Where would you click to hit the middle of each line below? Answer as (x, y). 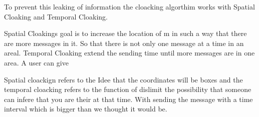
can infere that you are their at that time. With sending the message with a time (128, 99)
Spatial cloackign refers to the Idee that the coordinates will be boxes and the (123, 79)
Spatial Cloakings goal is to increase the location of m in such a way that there (125, 33)
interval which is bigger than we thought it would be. (86, 109)
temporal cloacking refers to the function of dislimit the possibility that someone (128, 89)
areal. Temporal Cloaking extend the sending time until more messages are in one (129, 53)
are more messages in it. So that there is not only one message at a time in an (124, 43)
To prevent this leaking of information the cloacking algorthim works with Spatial (129, 6)
